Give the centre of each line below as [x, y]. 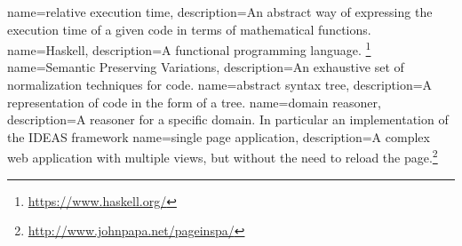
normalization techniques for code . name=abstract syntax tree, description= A [220, 85]
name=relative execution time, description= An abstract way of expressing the [220, 12]
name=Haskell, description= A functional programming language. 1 [189, 48]
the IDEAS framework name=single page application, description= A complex [219, 136]
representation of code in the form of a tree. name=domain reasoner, [194, 102]
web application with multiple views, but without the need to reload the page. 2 [223, 156]
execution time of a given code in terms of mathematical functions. [189, 29]
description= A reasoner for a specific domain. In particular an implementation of [228, 119]
